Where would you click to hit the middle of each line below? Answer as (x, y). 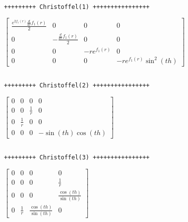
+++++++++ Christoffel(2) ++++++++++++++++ (77, 86)
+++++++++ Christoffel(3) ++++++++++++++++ (77, 158)
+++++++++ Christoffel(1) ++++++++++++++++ (77, 7)
